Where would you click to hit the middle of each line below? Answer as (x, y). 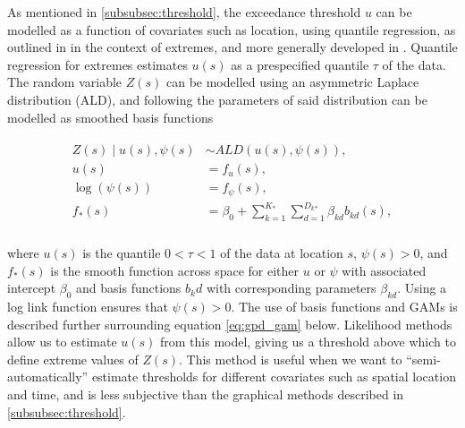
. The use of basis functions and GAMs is (344, 307)
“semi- (423, 359)
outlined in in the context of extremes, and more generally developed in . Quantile (232, 47)
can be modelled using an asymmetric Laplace (292, 82)
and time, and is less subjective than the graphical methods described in (206, 394)
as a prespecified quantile (300, 64)
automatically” (48, 377)
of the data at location (282, 253)
